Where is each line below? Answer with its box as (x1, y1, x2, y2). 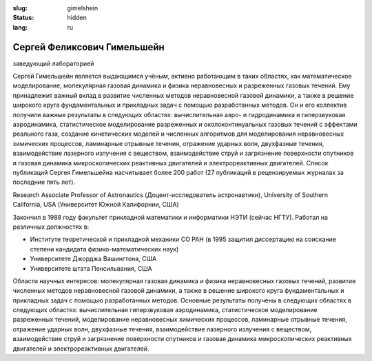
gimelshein (67, 4, 99, 12)
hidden (67, 14, 87, 22)
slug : (12, 4, 28, 12)
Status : (12, 14, 34, 22)
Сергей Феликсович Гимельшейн (12, 41, 165, 53)
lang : (12, 23, 28, 31)
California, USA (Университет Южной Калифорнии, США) (12, 200, 179, 209)
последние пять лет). (12, 178, 76, 186)
